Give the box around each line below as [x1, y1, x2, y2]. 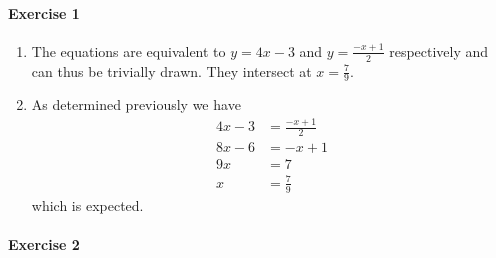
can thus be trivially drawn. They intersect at [31, 60, 312, 81]
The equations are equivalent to [31, 40, 226, 61]
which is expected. [31, 194, 144, 215]
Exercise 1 [8, 2, 80, 23]
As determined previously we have [31, 94, 241, 115]
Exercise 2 [8, 233, 80, 254]
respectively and [389, 40, 489, 61]
